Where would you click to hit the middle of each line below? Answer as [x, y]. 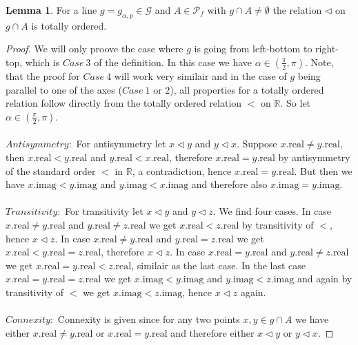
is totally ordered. [69, 25]
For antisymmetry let [121, 144]
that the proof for [43, 75]
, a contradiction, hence [182, 170]
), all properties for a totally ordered [247, 89]
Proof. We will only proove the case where [95, 49]
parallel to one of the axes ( [64, 89]
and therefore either [212, 332]
